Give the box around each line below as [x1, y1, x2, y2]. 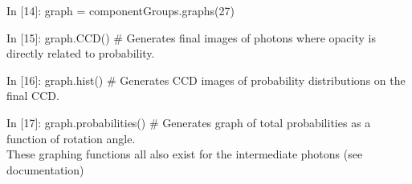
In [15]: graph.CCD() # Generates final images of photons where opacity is [6, 29, 376, 46]
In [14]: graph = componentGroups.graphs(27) [6, 2, 235, 18]
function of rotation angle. [6, 130, 136, 146]
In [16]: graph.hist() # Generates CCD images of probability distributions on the [6, 71, 406, 88]
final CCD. [6, 87, 59, 104]
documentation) [6, 161, 84, 178]
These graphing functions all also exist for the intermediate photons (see [6, 146, 363, 162]
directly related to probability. [6, 45, 155, 62]
